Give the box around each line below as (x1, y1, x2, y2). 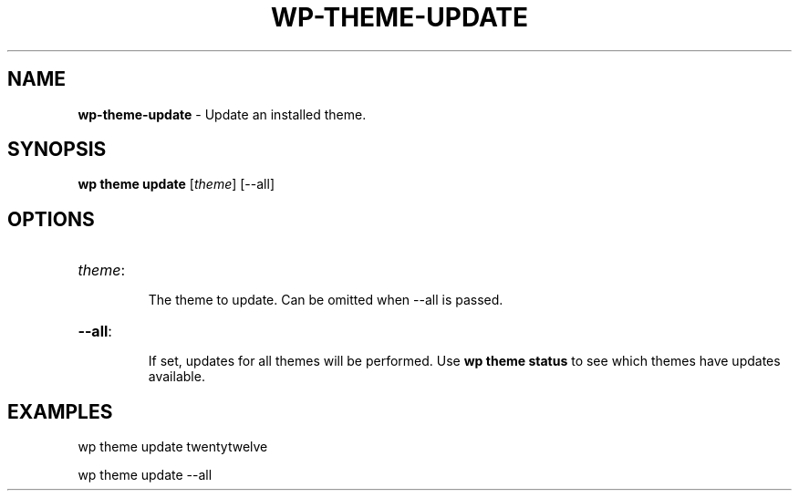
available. (148, 368, 205, 385)
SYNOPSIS (7, 138, 107, 161)
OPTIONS (7, 207, 95, 231)
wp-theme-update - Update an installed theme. (78, 106, 367, 122)
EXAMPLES (7, 399, 113, 423)
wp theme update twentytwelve (78, 439, 268, 455)
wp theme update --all (78, 467, 213, 483)
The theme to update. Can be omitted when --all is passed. (148, 292, 503, 308)
